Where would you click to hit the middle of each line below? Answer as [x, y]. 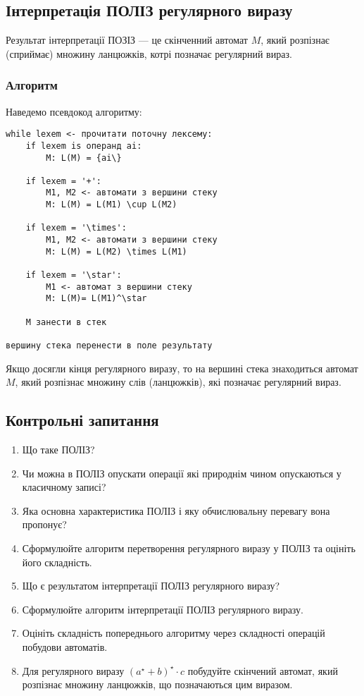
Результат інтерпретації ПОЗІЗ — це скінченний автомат [127, 40]
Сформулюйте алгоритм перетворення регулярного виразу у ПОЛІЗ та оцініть [189, 548]
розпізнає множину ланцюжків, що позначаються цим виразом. [157, 684]
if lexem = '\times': [76, 228]
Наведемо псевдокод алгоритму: [74, 111]
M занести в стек [66, 322]
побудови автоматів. [65, 647]
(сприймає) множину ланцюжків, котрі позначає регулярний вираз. [149, 53]
